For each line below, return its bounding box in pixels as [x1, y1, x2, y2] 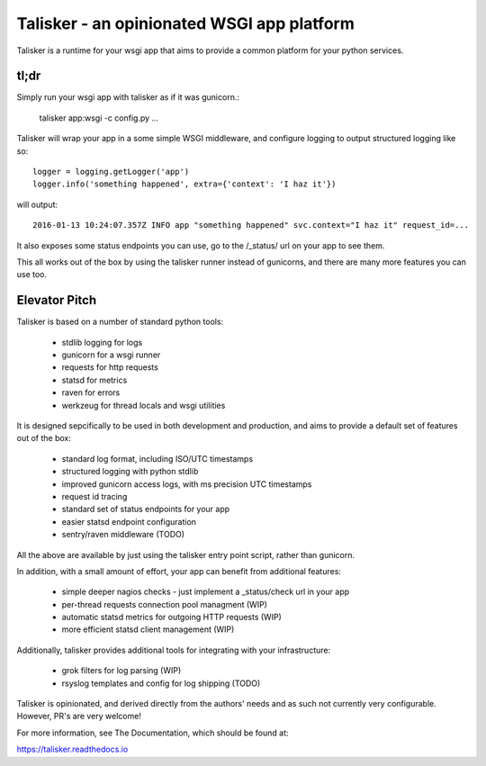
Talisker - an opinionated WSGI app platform [16, 14, 355, 33]
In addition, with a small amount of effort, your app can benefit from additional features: [16, 565, 342, 576]
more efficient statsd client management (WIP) [61, 624, 235, 635]
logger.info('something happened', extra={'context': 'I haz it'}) [32, 179, 337, 189]
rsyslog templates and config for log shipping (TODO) [61, 678, 261, 689]
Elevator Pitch [16, 293, 97, 308]
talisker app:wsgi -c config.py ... [39, 113, 159, 123]
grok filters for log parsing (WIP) [61, 665, 182, 676]
